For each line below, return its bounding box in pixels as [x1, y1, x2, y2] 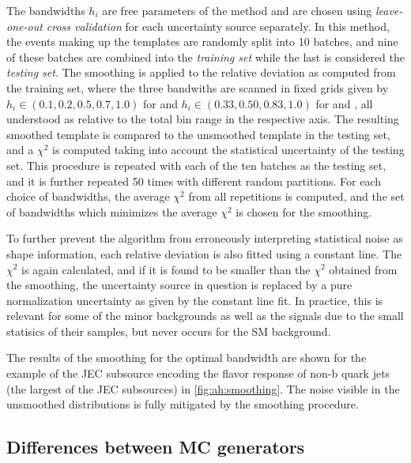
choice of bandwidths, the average [6, 188, 170, 205]
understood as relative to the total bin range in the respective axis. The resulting [6, 111, 399, 127]
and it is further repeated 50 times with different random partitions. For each [6, 172, 381, 189]
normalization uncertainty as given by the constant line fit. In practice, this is [6, 292, 383, 308]
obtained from [329, 261, 398, 277]
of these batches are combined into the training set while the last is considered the [6, 48, 405, 65]
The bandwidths [6, 2, 85, 18]
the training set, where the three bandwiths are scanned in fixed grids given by [6, 79, 389, 96]
